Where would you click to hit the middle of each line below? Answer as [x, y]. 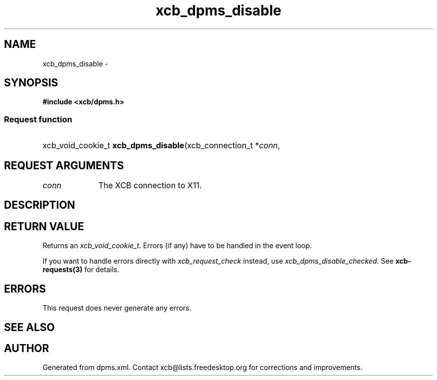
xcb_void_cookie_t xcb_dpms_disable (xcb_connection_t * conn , [161, 146]
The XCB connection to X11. [150, 186]
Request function [38, 119]
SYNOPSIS [31, 83]
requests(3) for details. [81, 270]
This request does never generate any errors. [117, 308]
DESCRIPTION [40, 205]
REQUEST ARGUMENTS [64, 165]
